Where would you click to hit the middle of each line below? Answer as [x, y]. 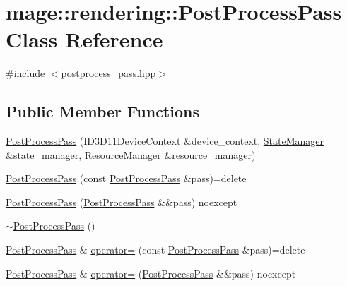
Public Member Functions [102, 111]
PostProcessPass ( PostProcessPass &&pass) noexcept [122, 202]
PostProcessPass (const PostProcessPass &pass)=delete [126, 178]
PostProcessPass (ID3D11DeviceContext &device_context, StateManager [165, 141]
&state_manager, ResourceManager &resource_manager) [131, 154]
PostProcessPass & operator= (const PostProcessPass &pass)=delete [155, 250]
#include [25, 73]
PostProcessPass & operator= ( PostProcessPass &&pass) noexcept [151, 273]
